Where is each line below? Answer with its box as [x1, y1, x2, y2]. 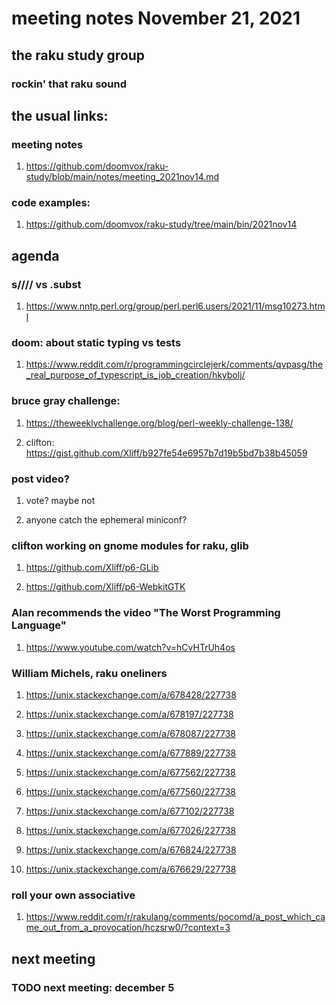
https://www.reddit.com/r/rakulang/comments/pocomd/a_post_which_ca [25, 911, 326, 923]
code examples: [11, 196, 91, 210]
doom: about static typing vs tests [11, 336, 182, 350]
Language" [11, 618, 67, 632]
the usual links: [11, 107, 109, 124]
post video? [11, 472, 70, 486]
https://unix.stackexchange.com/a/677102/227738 [25, 805, 235, 817]
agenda [11, 247, 60, 264]
